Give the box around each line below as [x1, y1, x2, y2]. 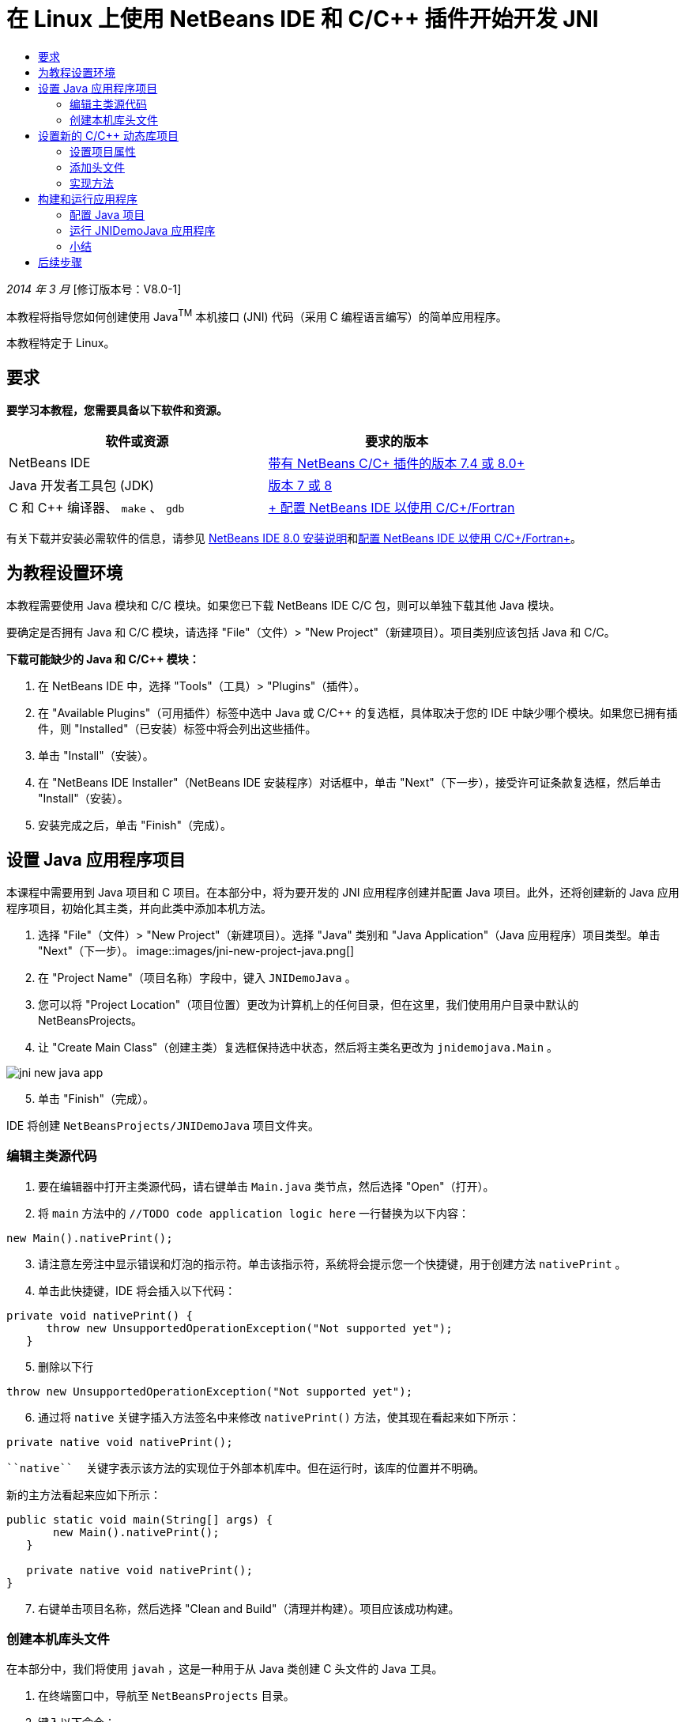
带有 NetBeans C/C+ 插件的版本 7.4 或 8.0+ [268, 455, 525, 472]
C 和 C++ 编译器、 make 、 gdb [9, 500, 185, 516]
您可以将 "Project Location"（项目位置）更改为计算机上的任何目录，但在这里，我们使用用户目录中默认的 [38, 997, 579, 1011]
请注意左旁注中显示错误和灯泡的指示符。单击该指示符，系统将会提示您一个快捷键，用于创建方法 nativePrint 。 [38, 1256, 627, 1271]
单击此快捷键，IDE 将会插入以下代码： [38, 1283, 236, 1297]
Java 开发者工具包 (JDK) [9, 478, 154, 494]
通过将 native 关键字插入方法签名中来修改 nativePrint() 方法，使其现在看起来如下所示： [38, 1410, 520, 1424]
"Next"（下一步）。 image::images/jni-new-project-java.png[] [38, 943, 355, 957]
